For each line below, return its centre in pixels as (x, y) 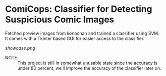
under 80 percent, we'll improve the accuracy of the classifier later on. (89, 68)
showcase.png (20, 48)
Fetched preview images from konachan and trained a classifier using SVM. (82, 33)
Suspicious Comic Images (60, 19)
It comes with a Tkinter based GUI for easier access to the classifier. (75, 38)
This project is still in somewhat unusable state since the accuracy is (87, 63)
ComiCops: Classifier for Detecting (79, 9)
